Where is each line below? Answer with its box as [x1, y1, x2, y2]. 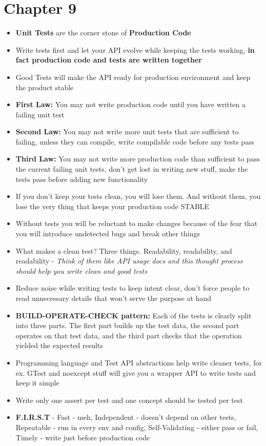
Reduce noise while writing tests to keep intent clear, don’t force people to [15, 282, 250, 293]
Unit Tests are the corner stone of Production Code [15, 27, 191, 38]
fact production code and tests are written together [15, 54, 202, 65]
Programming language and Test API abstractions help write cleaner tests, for [15, 357, 262, 368]
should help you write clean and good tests [15, 265, 148, 276]
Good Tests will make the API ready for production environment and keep [15, 71, 251, 82]
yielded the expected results [15, 340, 103, 351]
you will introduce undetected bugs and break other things [15, 228, 200, 239]
